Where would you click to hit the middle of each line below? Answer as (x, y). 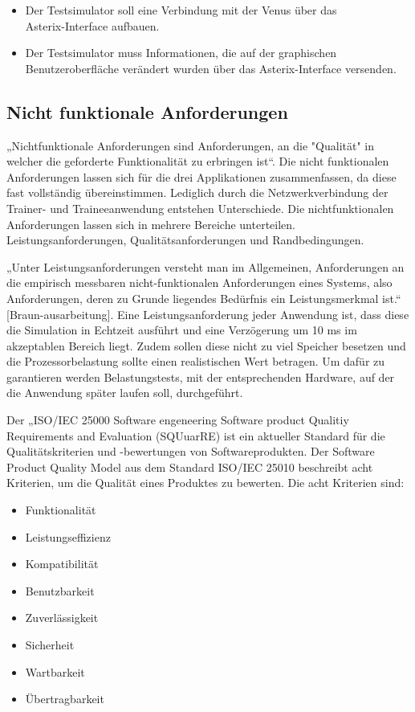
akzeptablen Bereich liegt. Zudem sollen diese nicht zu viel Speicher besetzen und (206, 345)
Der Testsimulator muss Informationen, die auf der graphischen (181, 53)
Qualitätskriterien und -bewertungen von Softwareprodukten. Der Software (191, 451)
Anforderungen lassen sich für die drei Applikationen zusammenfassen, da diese (201, 176)
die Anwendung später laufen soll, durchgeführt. (125, 393)
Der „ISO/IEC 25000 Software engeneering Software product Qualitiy (178, 420)
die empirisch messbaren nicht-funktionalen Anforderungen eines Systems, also (199, 282)
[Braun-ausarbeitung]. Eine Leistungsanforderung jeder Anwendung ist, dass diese (208, 314)
